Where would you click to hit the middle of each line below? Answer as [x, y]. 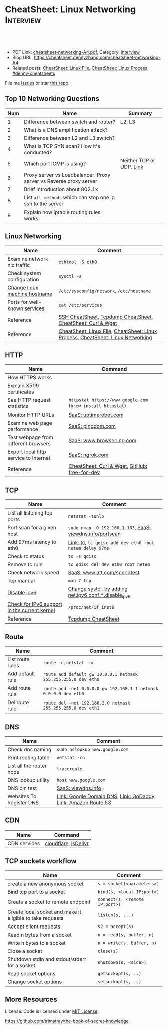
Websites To [22, 796]
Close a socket [25, 951]
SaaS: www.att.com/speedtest [104, 573]
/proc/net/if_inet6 [91, 607]
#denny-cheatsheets [34, 73]
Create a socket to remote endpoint [49, 902]
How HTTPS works [30, 378]
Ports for [18, 302]
